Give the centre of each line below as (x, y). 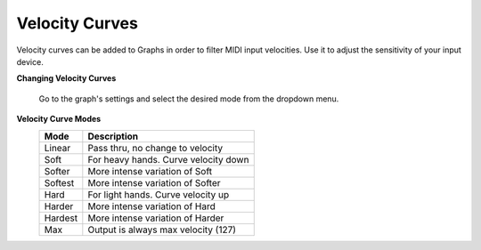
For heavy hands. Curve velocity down (168, 159)
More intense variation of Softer (155, 182)
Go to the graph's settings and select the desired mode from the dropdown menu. (189, 99)
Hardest (61, 218)
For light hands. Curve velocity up (159, 194)
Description (113, 136)
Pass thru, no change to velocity (155, 148)
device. (30, 61)
